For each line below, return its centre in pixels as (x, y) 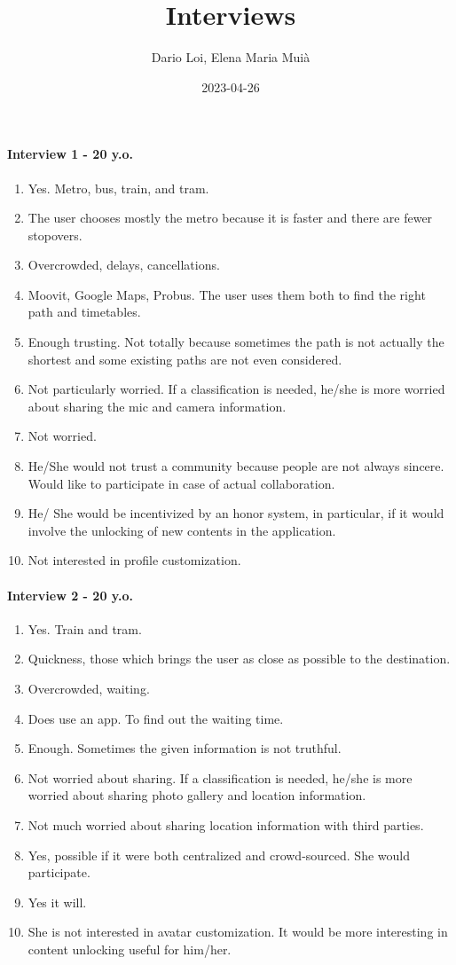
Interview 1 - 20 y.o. (70, 154)
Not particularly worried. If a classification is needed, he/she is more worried (236, 389)
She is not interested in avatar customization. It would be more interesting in (238, 932)
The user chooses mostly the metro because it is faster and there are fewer (230, 218)
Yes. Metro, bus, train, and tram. (118, 188)
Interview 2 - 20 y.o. (70, 595)
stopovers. (55, 235)
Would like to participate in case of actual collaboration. (181, 483)
